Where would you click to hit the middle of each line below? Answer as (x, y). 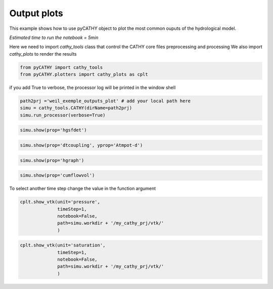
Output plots (36, 13)
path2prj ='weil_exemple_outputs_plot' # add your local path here (105, 101)
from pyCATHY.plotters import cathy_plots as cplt (84, 74)
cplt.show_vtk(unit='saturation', (63, 245)
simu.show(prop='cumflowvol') (57, 175)
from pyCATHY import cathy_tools (61, 67)
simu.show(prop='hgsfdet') (53, 130)
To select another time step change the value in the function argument (83, 189)
